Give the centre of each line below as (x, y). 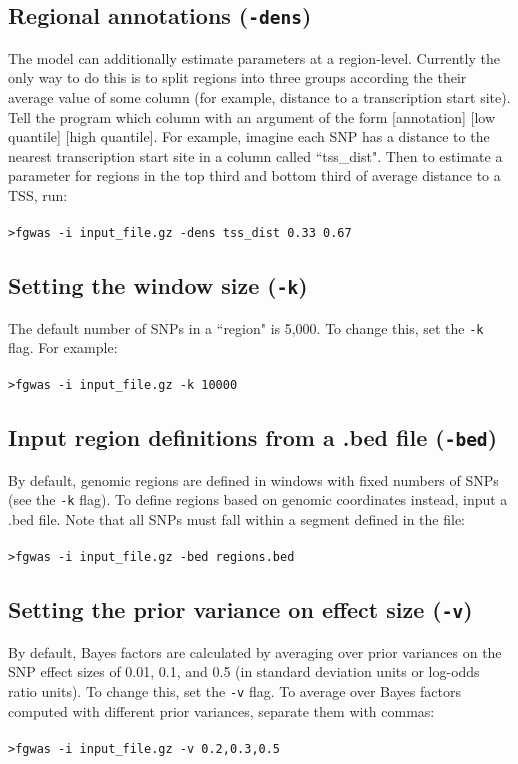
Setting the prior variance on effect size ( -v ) (240, 609)
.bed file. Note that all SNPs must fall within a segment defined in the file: (236, 519)
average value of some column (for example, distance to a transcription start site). (259, 96)
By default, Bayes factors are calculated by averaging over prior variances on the (255, 651)
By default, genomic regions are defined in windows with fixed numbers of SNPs (253, 479)
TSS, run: (38, 194)
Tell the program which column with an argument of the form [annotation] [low (252, 116)
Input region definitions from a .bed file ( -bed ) (253, 437)
